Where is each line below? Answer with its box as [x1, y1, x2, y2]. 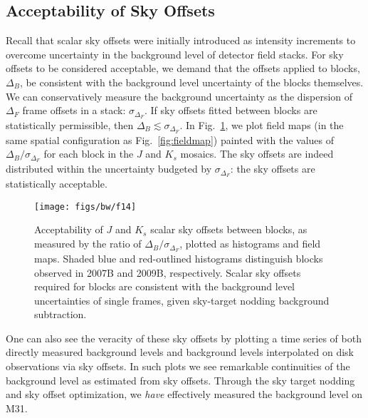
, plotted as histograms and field [179, 236, 321, 251]
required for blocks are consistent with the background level [34, 279, 295, 294]
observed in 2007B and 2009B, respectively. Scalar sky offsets [34, 265, 301, 280]
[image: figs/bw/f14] [34, 201, 137, 212]
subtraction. [34, 307, 87, 322]
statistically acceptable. [6, 176, 107, 191]
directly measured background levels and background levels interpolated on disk [6, 345, 354, 360]
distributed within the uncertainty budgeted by [6, 161, 212, 176]
